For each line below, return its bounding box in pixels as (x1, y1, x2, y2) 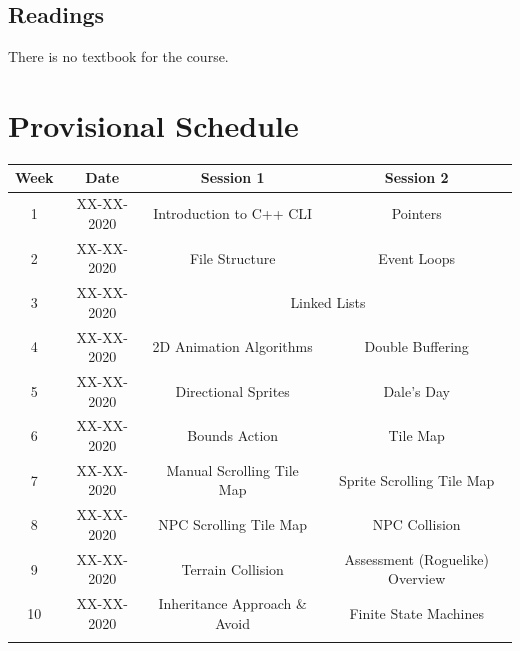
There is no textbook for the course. (8, 46, 229, 67)
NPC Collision (372, 514, 461, 535)
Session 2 (384, 167, 449, 188)
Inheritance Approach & (158, 593, 307, 614)
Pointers (391, 203, 442, 224)
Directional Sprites (175, 380, 290, 401)
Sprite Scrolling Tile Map (339, 469, 495, 490)
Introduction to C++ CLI (153, 203, 313, 224)
